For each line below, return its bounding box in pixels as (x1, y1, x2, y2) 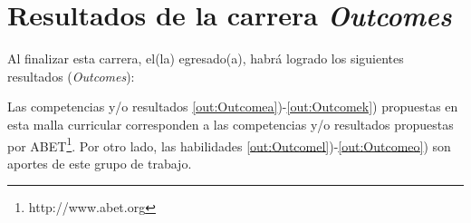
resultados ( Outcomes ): (7, 66, 135, 85)
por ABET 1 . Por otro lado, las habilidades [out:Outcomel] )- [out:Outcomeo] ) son (7, 133, 451, 155)
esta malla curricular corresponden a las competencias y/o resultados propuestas (7, 114, 454, 133)
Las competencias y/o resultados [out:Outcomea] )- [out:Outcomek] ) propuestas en (7, 97, 458, 116)
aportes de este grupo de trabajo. (7, 153, 192, 172)
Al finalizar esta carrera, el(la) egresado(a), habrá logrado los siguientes (7, 49, 404, 68)
